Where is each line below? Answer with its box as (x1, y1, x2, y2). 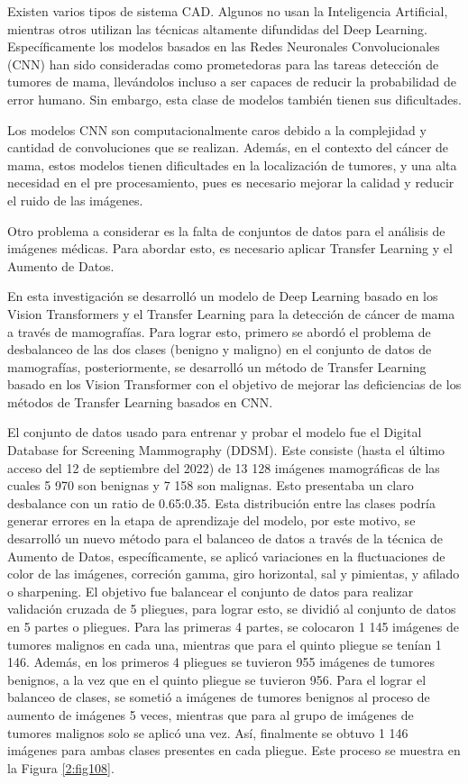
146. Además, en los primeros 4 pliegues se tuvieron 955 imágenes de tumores (7, 652, 435, 671)
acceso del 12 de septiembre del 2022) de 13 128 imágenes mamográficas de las (7, 458, 440, 477)
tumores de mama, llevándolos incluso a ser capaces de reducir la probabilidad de (7, 72, 456, 91)
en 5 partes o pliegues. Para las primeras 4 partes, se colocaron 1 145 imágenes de (7, 617, 460, 635)
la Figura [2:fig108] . (7, 758, 115, 777)
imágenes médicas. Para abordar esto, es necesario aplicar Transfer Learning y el (7, 239, 453, 258)
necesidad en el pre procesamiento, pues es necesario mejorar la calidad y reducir (7, 173, 454, 192)
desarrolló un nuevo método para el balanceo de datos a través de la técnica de (7, 529, 443, 548)
